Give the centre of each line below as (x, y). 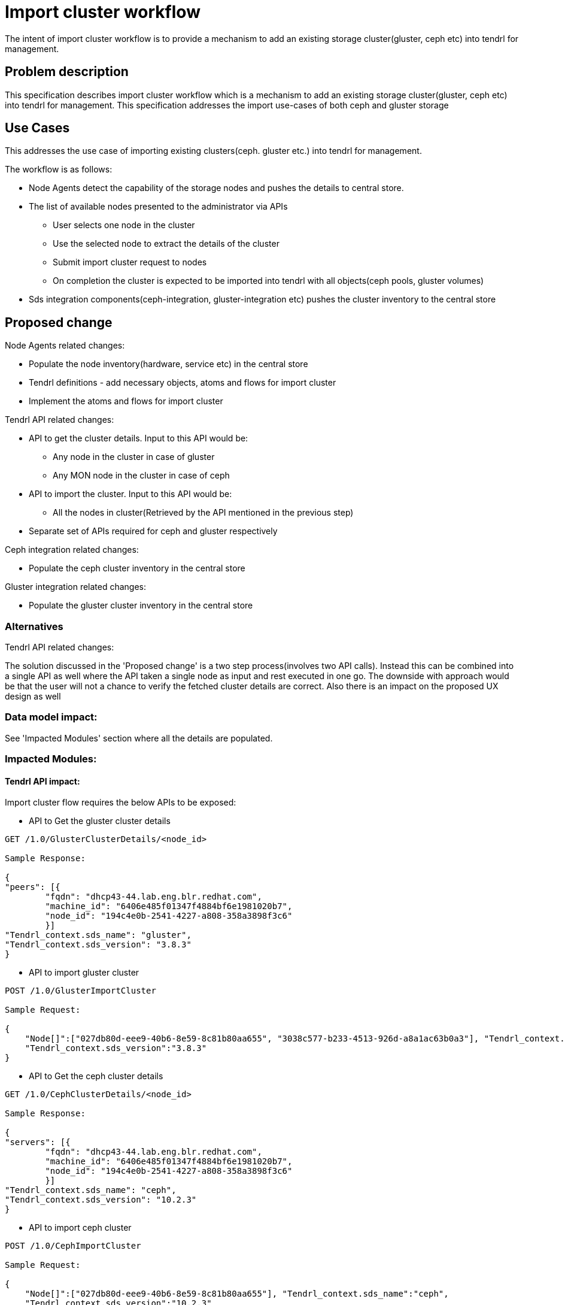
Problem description (67, 72)
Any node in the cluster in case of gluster (134, 457)
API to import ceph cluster (80, 1228)
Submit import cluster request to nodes (130, 262)
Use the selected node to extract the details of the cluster (166, 244)
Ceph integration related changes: (72, 550)
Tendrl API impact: (42, 781)
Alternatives (34, 626)
